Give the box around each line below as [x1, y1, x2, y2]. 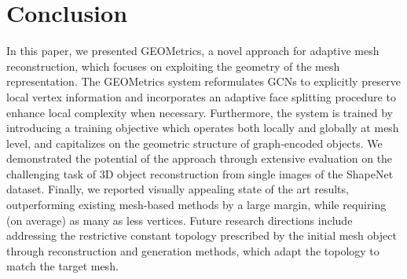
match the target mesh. [6, 258, 119, 274]
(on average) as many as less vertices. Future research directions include [6, 211, 353, 228]
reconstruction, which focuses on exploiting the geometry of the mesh [6, 57, 340, 74]
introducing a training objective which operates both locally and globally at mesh [6, 119, 399, 136]
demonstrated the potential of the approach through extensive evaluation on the [6, 150, 393, 167]
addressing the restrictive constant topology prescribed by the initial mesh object [6, 227, 397, 244]
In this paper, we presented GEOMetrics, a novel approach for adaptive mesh [6, 42, 379, 59]
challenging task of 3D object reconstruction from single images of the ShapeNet [6, 165, 394, 182]
